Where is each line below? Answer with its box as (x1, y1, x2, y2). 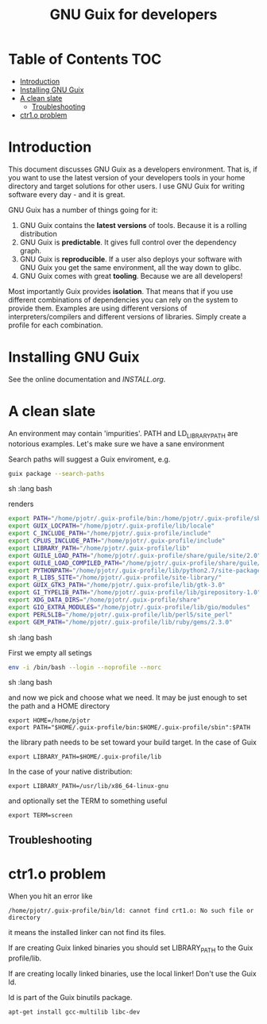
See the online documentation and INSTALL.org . (8, 374, 166, 384)
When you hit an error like (8, 891, 93, 901)
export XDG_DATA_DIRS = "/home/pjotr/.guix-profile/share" (8, 596, 201, 605)
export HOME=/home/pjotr (8, 717, 91, 725)
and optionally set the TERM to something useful (8, 796, 168, 806)
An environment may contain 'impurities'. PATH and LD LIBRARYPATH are (8, 428, 238, 440)
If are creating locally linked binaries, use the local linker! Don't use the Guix (8, 968, 257, 978)
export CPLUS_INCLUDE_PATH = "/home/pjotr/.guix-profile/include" (8, 537, 226, 545)
